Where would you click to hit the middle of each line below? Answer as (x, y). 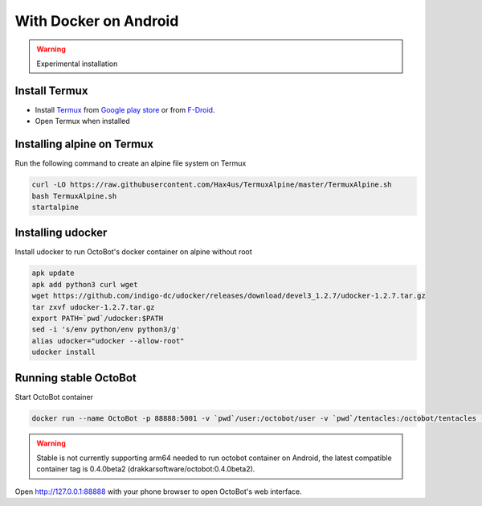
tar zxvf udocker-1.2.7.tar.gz (94, 307)
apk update (53, 273)
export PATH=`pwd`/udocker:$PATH (98, 318)
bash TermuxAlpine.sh (74, 196)
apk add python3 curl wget (85, 284)
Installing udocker (61, 233)
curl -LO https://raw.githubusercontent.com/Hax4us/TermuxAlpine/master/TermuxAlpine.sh (212, 185)
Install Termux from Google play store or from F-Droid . (125, 109)
